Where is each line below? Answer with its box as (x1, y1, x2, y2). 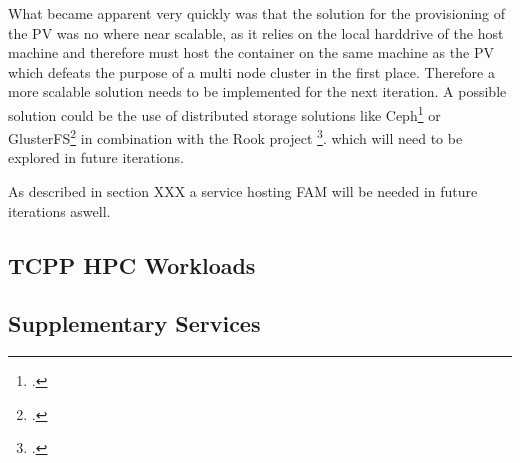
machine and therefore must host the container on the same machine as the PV (8, 42, 494, 63)
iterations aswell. (8, 200, 111, 221)
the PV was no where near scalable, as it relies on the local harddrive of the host (8, 22, 504, 43)
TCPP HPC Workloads (8, 249, 256, 280)
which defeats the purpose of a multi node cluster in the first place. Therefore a (8, 61, 495, 82)
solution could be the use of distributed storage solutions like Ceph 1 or (8, 101, 441, 125)
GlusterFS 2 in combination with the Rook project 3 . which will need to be (8, 125, 463, 148)
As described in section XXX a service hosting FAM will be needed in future (8, 181, 478, 202)
